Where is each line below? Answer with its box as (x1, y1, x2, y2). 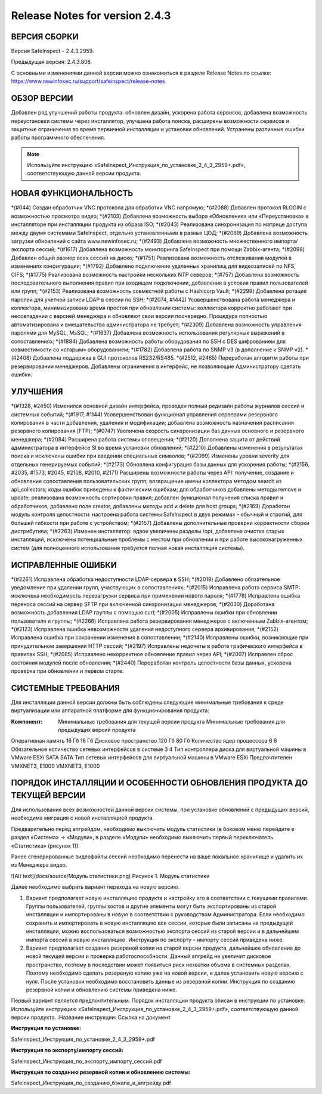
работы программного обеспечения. (11, 134, 106, 141)
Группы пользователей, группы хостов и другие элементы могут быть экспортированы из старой (26, 903, 277, 910)
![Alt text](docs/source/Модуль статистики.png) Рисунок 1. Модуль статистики (11, 872, 210, 879)
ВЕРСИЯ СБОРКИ (11, 32, 79, 42)
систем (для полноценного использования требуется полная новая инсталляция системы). (11, 544, 244, 551)
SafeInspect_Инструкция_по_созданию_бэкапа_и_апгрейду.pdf (11, 1080, 171, 1087)
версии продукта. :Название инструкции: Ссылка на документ (11, 1014, 171, 1021)
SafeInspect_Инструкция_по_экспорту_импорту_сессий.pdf (11, 1058, 162, 1065)
